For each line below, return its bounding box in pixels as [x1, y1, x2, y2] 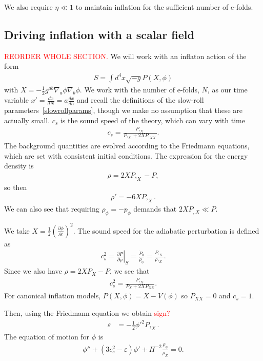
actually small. [4, 115, 50, 125]
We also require [4, 2, 53, 12]
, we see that [110, 265, 150, 276]
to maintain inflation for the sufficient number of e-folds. [75, 2, 253, 12]
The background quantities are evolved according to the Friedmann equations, [4, 140, 250, 151]
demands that [133, 203, 177, 214]
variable [4, 94, 29, 105]
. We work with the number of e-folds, [79, 84, 199, 95]
